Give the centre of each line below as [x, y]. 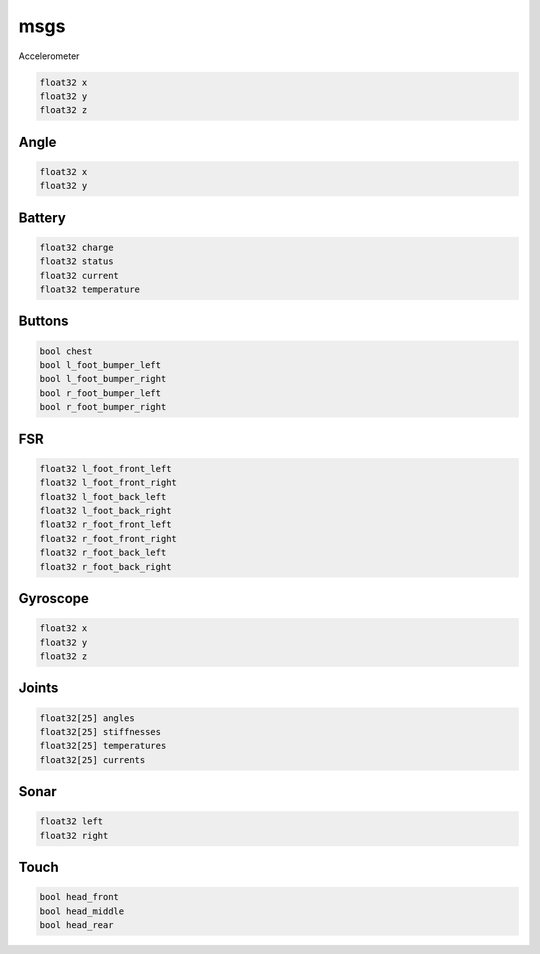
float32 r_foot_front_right [108, 538]
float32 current [79, 275]
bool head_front [79, 897]
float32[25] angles [87, 718]
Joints [38, 688]
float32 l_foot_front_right [108, 483]
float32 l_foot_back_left [103, 496]
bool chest [66, 351]
